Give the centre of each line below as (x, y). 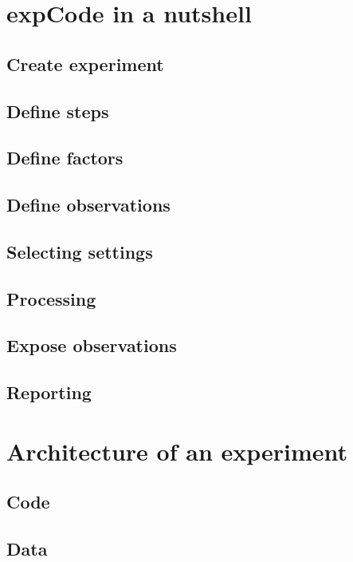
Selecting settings (80, 251)
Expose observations (92, 345)
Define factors (65, 158)
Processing (51, 298)
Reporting (49, 392)
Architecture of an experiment (177, 451)
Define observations (88, 205)
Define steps (58, 111)
